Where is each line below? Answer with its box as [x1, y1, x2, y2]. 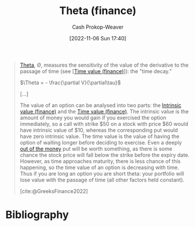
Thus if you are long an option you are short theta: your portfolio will [19, 170, 184, 177]
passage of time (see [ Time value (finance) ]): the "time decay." [19, 67, 172, 74]
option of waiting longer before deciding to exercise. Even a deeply [19, 139, 182, 146]
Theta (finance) [59, 4, 137, 18]
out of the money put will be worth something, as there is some [19, 145, 173, 152]
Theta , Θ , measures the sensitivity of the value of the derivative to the [19, 61, 189, 68]
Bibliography [5, 208, 69, 222]
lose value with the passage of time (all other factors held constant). [19, 176, 185, 183]
